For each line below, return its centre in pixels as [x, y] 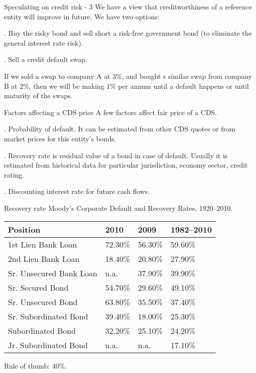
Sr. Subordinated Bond [48, 316]
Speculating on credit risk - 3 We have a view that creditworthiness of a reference [128, 6]
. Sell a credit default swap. [46, 59]
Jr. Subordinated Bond [48, 345]
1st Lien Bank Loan [43, 244]
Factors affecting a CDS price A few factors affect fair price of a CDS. [111, 112]
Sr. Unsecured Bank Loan [53, 273]
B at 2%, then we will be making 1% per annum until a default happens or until [127, 86]
